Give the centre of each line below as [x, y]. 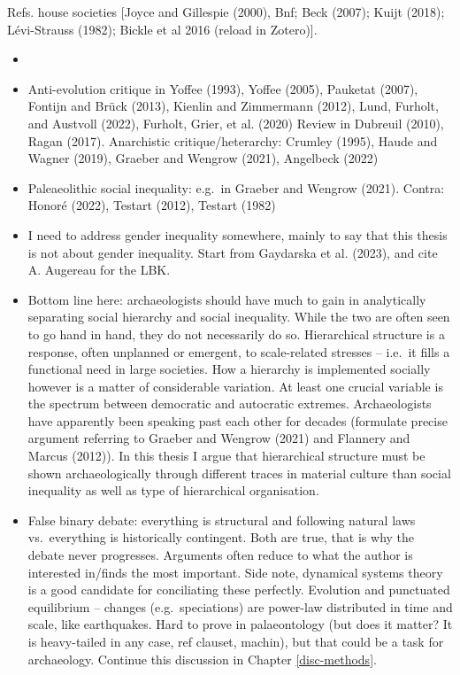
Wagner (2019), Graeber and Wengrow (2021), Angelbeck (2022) [203, 158]
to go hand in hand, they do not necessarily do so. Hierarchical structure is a [236, 334]
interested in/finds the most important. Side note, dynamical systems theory [235, 572]
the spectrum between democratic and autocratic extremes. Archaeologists [230, 403]
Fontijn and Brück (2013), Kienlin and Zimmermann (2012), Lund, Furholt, [233, 106]
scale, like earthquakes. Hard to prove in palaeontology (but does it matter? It [240, 624]
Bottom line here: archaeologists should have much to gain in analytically [227, 299]
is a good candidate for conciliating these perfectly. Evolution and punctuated [239, 590]
